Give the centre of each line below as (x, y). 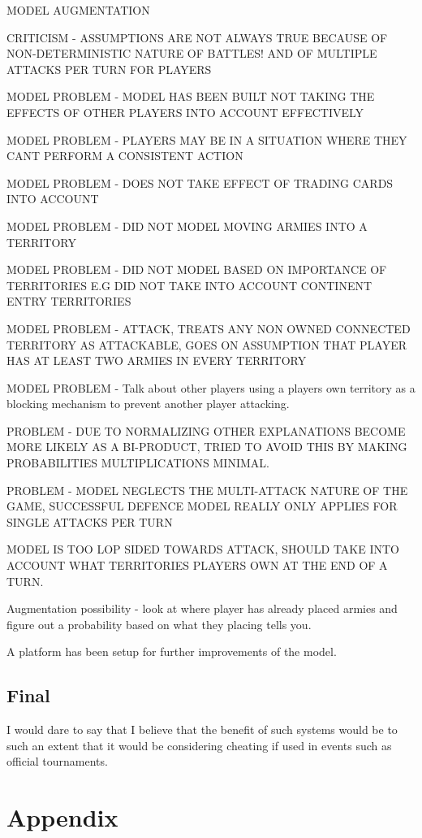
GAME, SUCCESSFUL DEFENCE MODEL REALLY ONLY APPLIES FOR (202, 506)
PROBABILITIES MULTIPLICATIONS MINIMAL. (138, 463)
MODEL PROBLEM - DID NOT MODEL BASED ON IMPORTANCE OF (197, 269)
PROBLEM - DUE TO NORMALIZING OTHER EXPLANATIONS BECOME (206, 430)
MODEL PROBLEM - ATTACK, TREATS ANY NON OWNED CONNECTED (209, 328)
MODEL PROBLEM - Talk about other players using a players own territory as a (211, 387)
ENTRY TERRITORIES (69, 301)
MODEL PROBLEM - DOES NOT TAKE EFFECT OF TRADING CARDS (200, 182)
